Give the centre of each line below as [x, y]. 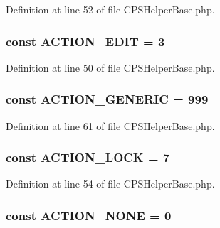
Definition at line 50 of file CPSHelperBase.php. [110, 67]
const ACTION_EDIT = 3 [85, 41]
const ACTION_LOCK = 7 [88, 157]
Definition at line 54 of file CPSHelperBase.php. [110, 184]
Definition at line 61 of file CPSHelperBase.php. [110, 125]
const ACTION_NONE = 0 [89, 215]
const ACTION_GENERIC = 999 [107, 99]
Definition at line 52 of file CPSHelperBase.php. [110, 9]
